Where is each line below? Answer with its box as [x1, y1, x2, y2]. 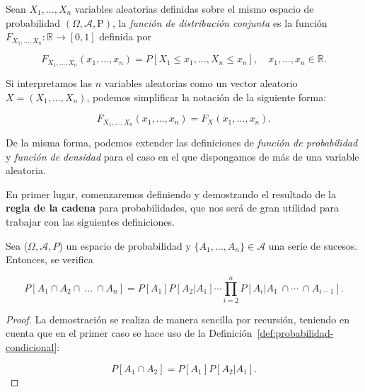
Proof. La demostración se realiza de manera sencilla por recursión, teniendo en [6, 311, 349, 326]
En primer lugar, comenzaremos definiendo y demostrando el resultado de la [6, 186, 336, 201]
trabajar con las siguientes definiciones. [6, 214, 175, 229]
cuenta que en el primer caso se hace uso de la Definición [6, 325, 253, 340]
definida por [99, 29, 151, 44]
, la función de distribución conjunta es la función [112, 15, 328, 30]
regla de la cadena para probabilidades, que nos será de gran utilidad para [6, 200, 340, 215]
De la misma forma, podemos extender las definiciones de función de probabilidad [6, 134, 358, 149]
